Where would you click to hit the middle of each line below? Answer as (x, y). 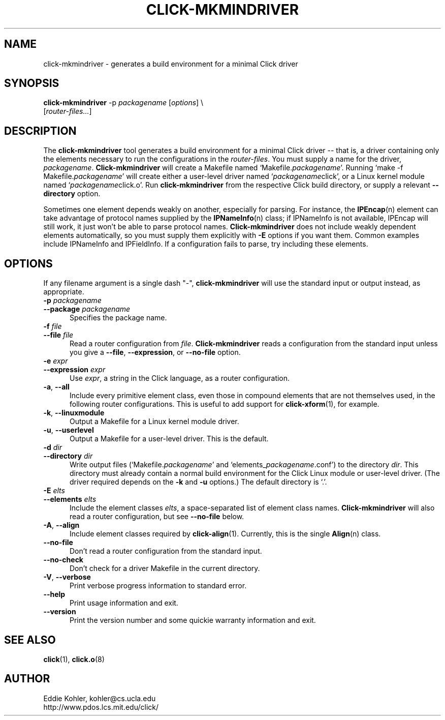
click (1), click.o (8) (74, 659)
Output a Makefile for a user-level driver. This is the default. (169, 439)
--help (54, 594)
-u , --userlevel (69, 430)
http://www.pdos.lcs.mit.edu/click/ (101, 707)
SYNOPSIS (32, 83)
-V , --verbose (67, 577)
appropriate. (64, 292)
